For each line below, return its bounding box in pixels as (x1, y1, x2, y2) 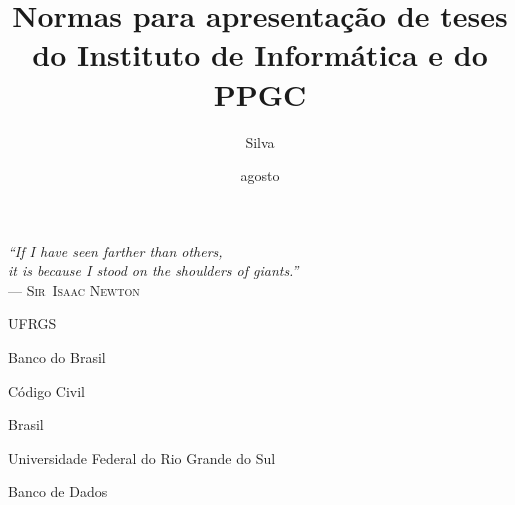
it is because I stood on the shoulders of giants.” (8, 260, 299, 281)
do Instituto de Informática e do (32, 34, 488, 75)
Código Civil (8, 380, 86, 401)
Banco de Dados (8, 481, 108, 502)
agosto (240, 165, 280, 186)
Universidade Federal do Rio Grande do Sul (8, 447, 276, 468)
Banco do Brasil (8, 347, 106, 368)
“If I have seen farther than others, (8, 240, 223, 261)
